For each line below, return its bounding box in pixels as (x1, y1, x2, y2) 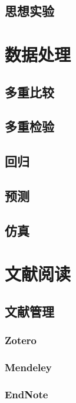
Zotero (5, 333, 37, 348)
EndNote (5, 387, 48, 401)
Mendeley (5, 359, 52, 374)
